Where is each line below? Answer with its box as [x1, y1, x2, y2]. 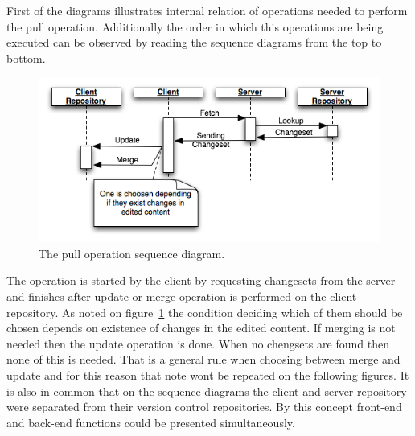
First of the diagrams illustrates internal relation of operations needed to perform [6, 2, 408, 19]
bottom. [6, 49, 46, 66]
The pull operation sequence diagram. [39, 245, 225, 261]
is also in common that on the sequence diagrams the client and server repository [6, 382, 407, 399]
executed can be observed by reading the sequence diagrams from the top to [6, 34, 382, 51]
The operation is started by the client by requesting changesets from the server [6, 272, 396, 289]
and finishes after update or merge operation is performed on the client [6, 287, 357, 304]
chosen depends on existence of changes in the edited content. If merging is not [6, 319, 396, 336]
